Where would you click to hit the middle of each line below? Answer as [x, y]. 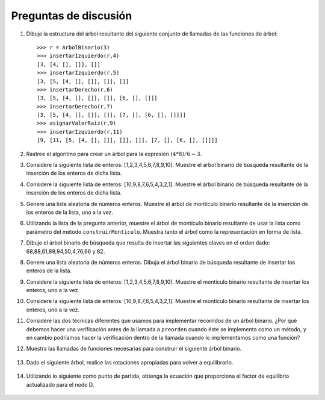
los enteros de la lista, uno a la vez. [70, 212]
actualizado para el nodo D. [60, 384]
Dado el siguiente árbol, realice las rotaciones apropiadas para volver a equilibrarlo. [130, 362]
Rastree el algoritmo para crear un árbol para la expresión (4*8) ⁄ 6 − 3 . [114, 154]
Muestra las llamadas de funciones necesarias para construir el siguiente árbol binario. [134, 349]
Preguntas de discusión [72, 16]
